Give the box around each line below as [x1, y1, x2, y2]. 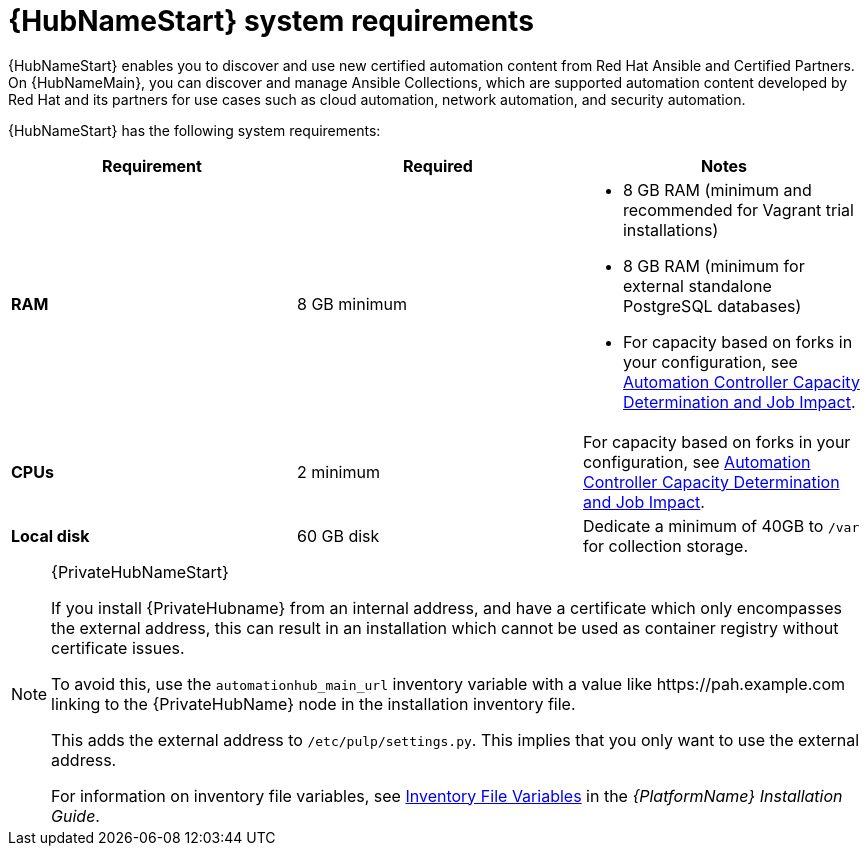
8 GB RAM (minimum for [622, 255, 805, 276]
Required [402, 155, 473, 176]
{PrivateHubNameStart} [51, 561, 229, 582]
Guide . [51, 805, 100, 826]
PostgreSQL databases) [622, 295, 802, 316]
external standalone [622, 275, 772, 296]
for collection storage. [582, 535, 749, 556]
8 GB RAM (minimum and [622, 179, 812, 200]
